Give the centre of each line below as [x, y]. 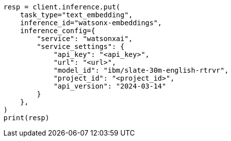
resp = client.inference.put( [62, 7]
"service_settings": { [81, 47]
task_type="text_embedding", [76, 15]
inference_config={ [58, 31]
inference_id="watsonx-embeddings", [91, 23]
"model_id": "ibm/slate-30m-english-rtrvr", [141, 70]
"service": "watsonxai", [85, 39]
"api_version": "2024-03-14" [110, 86]
